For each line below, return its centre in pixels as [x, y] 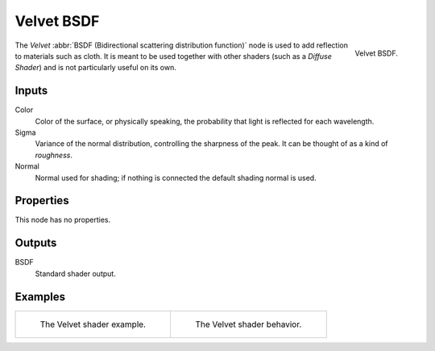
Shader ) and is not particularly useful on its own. [95, 68]
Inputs [31, 91]
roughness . [54, 155]
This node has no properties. [63, 220]
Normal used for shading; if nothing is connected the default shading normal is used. [176, 178]
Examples [40, 297]
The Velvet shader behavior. [248, 324]
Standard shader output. [75, 274]
